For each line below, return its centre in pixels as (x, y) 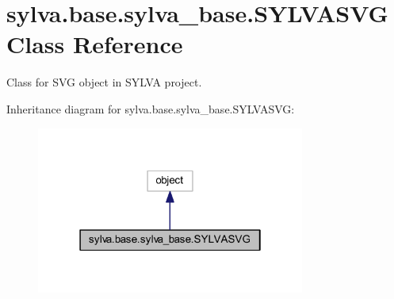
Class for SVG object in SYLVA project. (104, 82)
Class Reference (95, 44)
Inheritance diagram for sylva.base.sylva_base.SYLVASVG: (151, 108)
